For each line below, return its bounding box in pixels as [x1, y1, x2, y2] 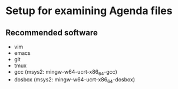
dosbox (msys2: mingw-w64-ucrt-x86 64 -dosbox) [14, 75, 136, 84]
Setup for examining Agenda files [5, 4, 173, 18]
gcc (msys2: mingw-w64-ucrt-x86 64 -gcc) [14, 68, 117, 77]
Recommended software [5, 28, 98, 38]
